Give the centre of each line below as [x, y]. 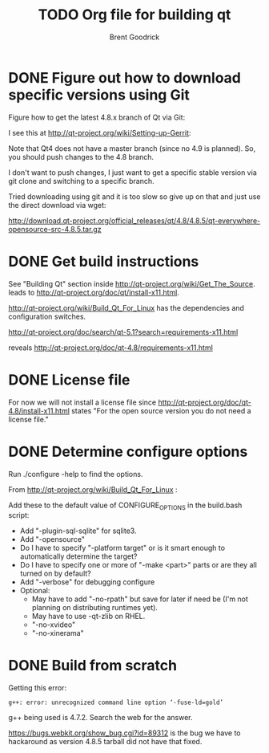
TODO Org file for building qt [134, 15]
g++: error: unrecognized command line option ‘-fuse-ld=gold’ [116, 703]
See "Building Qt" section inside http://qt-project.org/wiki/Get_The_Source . [132, 283]
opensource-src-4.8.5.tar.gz [55, 229]
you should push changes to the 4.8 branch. [81, 157]
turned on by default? [55, 574]
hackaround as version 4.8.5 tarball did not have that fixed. [105, 742]
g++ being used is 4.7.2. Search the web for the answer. [101, 718]
